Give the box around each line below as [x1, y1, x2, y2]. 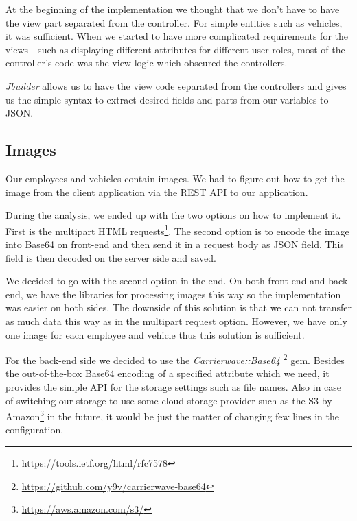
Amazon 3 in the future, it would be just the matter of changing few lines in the [5, 407, 339, 423]
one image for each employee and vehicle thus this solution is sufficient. [5, 327, 305, 341]
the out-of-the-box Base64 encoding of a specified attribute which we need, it [5, 366, 330, 380]
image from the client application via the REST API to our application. [5, 184, 308, 199]
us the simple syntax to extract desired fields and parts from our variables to [5, 92, 329, 106]
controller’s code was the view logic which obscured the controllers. [5, 56, 288, 70]
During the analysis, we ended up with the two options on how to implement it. [5, 208, 341, 222]
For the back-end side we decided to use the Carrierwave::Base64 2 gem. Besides [5, 351, 345, 367]
